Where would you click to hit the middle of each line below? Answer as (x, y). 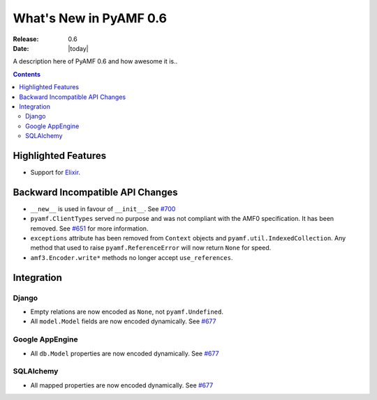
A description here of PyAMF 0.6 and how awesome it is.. (95, 61)
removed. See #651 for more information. (89, 228)
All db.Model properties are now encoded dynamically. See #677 (125, 353)
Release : (26, 39)
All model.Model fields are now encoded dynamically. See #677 (123, 321)
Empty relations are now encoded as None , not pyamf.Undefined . (127, 311)
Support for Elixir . (55, 172)
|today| (78, 48)
